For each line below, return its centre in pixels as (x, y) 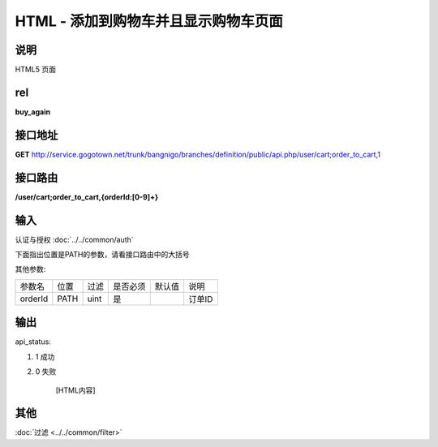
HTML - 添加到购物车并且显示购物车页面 (149, 21)
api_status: (33, 342)
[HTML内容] (76, 390)
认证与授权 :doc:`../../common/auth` (74, 239)
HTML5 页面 (36, 70)
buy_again (33, 112)
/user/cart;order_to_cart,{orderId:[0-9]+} (87, 197)
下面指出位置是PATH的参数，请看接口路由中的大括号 (102, 255)
